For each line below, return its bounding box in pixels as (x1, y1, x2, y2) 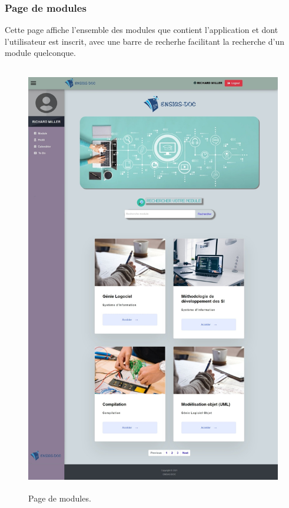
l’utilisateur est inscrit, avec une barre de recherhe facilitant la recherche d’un (5, 35, 284, 47)
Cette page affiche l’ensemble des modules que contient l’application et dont (5, 24, 278, 36)
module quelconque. (5, 47, 76, 59)
